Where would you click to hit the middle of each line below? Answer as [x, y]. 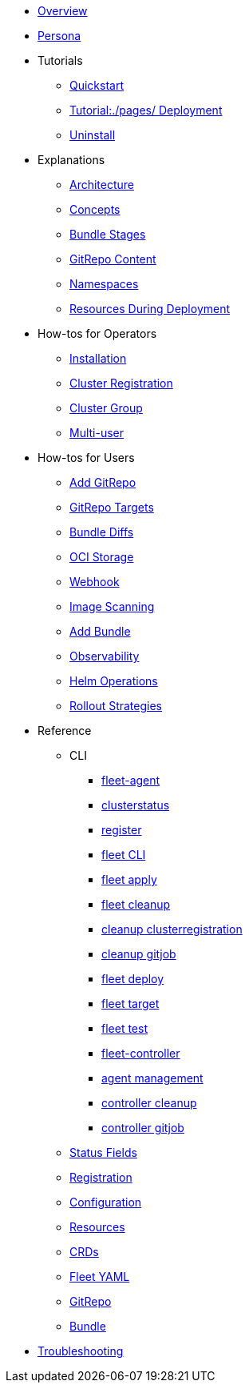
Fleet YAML [100, 1277]
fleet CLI [124, 855]
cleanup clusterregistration [172, 929]
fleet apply [129, 879]
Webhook [95, 582]
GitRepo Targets [112, 507]
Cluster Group [106, 408]
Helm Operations [114, 681]
